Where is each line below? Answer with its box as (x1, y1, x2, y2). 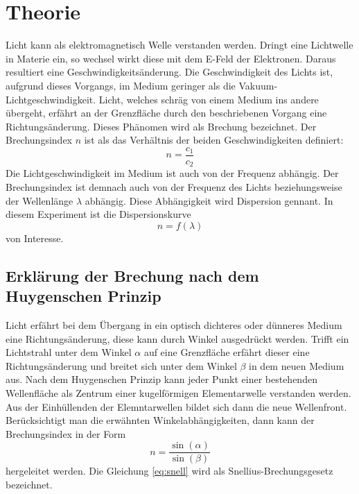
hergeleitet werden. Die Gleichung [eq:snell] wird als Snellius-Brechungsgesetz (6, 463, 333, 478)
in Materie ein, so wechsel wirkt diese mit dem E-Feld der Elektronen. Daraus (6, 51, 336, 65)
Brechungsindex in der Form (6, 426, 126, 441)
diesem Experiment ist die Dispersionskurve (6, 207, 191, 221)
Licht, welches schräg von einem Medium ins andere (98, 92, 319, 106)
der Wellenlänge (6, 193, 73, 207)
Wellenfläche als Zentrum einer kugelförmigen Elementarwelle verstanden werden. (6, 385, 351, 400)
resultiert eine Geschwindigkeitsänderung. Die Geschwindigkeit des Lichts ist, (6, 65, 333, 79)
